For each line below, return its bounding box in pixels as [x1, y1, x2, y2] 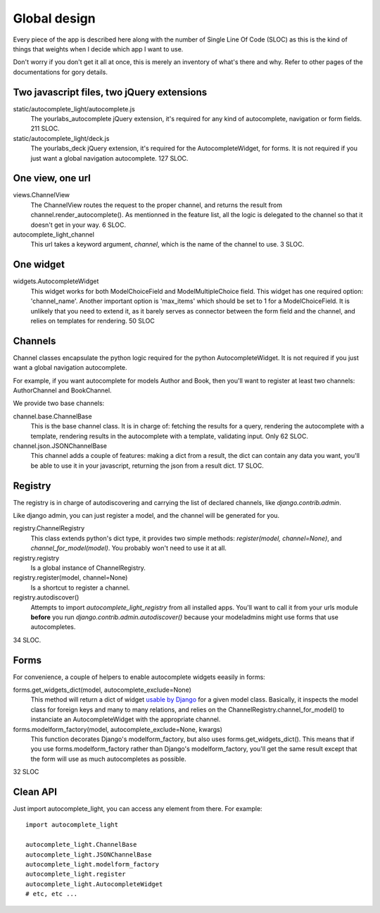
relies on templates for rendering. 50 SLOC [30, 316, 155, 325]
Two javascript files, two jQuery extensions [13, 86, 208, 98]
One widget [13, 259, 65, 271]
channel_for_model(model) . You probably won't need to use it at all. [30, 544, 227, 552]
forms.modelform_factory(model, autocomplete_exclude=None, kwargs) [13, 725, 223, 733]
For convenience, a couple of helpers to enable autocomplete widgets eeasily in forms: [13, 673, 265, 681]
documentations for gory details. [13, 68, 108, 76]
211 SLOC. [30, 124, 60, 133]
